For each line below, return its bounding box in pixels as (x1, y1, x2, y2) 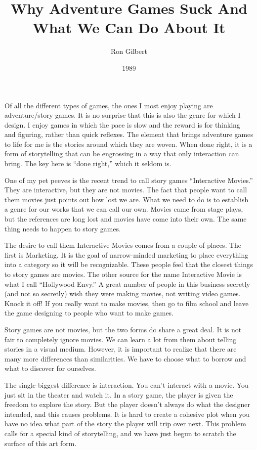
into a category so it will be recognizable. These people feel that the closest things (4, 259, 253, 270)
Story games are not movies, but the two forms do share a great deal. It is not (4, 324, 242, 334)
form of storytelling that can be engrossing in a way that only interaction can (4, 148, 239, 159)
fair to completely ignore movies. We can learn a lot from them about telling (4, 334, 237, 344)
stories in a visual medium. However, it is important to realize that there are (4, 344, 237, 354)
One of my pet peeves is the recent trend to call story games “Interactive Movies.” (4, 175, 253, 185)
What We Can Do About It (32, 17, 226, 38)
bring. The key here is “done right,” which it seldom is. (4, 158, 171, 169)
